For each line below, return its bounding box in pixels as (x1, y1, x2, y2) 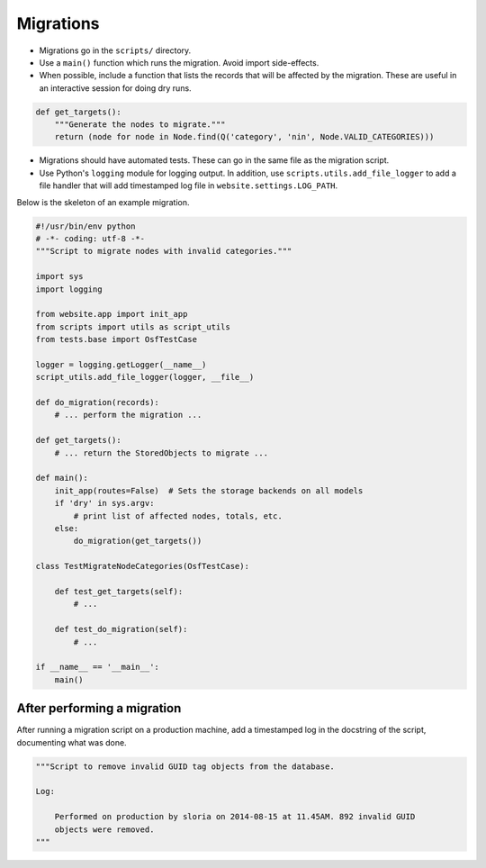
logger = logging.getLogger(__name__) (35, 359, 207, 369)
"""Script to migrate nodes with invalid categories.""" (35, 246, 292, 257)
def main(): (35, 473, 89, 484)
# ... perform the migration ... (54, 410, 202, 420)
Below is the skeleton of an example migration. (16, 196, 190, 207)
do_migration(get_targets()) (73, 536, 202, 547)
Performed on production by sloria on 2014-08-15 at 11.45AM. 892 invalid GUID (54, 811, 416, 822)
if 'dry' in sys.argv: (54, 498, 155, 509)
